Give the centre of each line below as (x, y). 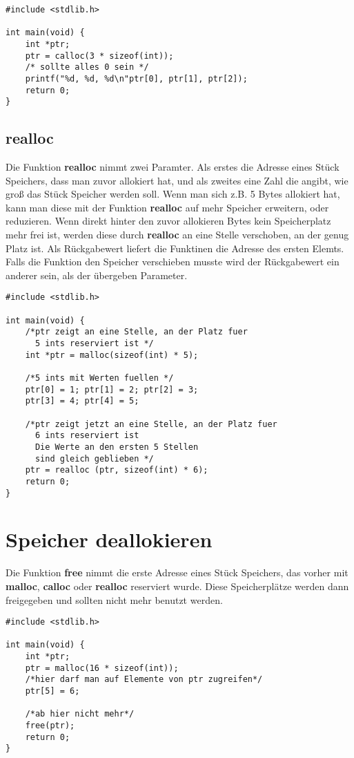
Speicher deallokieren (109, 539)
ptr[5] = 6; (52, 691)
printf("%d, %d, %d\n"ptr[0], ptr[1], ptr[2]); (136, 78)
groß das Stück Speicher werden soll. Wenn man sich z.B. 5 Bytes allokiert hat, (173, 194)
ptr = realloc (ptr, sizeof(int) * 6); (117, 470)
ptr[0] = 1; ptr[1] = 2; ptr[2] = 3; (112, 389)
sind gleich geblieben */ (94, 458)
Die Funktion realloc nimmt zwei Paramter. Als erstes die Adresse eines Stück (173, 167)
